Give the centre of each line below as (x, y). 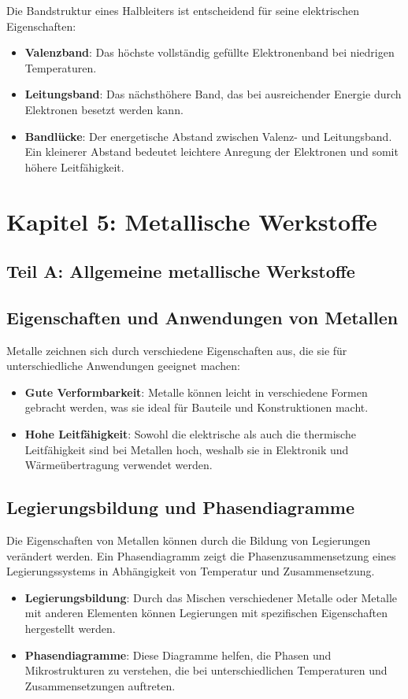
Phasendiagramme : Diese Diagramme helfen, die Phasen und (178, 655)
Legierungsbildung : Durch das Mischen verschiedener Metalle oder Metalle (211, 597)
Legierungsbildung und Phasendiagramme (180, 507)
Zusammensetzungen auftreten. (100, 685)
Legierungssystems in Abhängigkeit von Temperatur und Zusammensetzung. (191, 571)
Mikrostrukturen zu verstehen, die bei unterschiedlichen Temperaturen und (206, 670)
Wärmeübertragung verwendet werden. (119, 465)
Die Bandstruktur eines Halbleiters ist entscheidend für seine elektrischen (183, 10)
